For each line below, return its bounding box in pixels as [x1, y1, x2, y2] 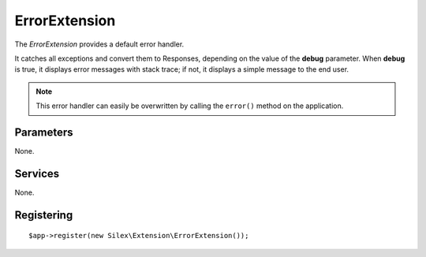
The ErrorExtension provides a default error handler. [14, 39, 185, 49]
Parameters [14, 125, 73, 139]
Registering [14, 208, 73, 222]
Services [14, 166, 60, 181]
